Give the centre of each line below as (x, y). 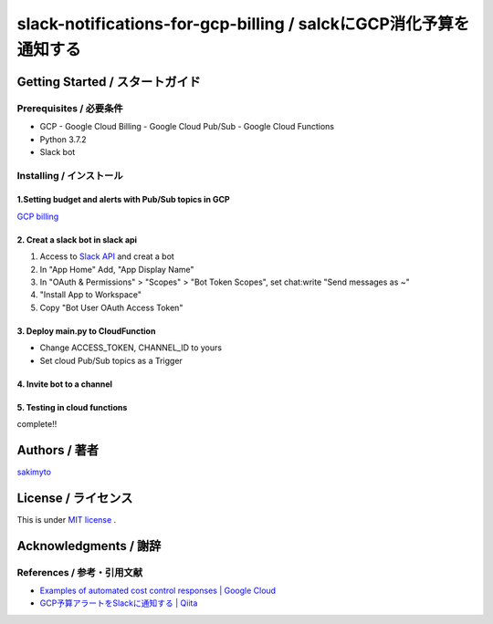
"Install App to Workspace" (90, 295)
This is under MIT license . (67, 519)
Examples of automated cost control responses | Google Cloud (158, 590)
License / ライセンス (75, 498)
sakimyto (34, 472)
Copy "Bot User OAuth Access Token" (111, 307)
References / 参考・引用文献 (80, 572)
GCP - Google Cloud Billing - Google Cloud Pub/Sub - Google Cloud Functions (187, 127)
